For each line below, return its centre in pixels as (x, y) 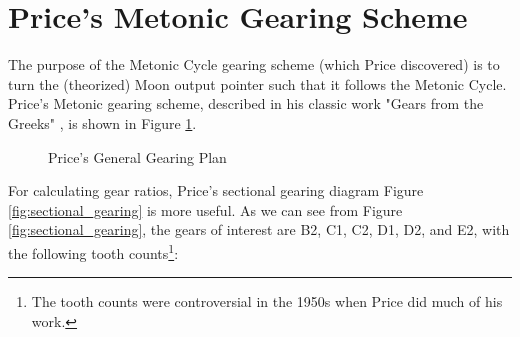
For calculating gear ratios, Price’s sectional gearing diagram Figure (216, 190)
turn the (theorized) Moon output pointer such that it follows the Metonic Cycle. (257, 83)
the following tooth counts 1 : (93, 251)
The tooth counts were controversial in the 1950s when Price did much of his (267, 301)
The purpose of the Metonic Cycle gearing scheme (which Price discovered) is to (254, 64)
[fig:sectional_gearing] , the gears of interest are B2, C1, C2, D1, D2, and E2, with (259, 229)
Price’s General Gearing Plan (137, 156)
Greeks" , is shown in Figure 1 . (102, 122)
